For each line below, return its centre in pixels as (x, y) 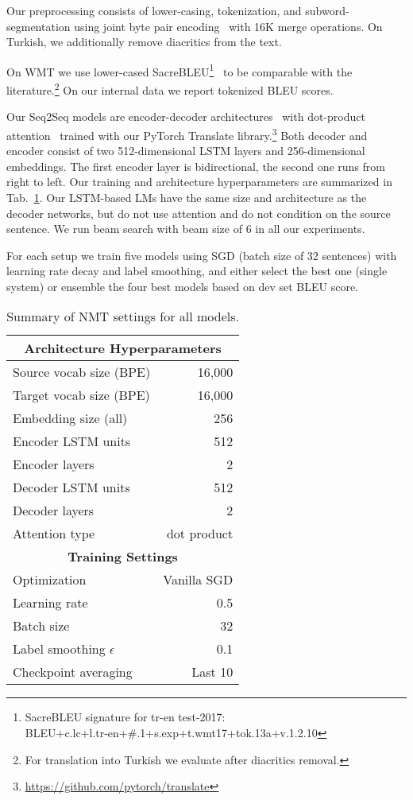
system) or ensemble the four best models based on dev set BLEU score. (183, 286)
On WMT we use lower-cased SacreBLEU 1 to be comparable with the (179, 70)
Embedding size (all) (70, 418)
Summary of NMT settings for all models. (123, 317)
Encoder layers (54, 464)
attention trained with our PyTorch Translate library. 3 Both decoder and (187, 134)
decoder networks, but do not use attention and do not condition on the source (199, 213)
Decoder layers (54, 511)
